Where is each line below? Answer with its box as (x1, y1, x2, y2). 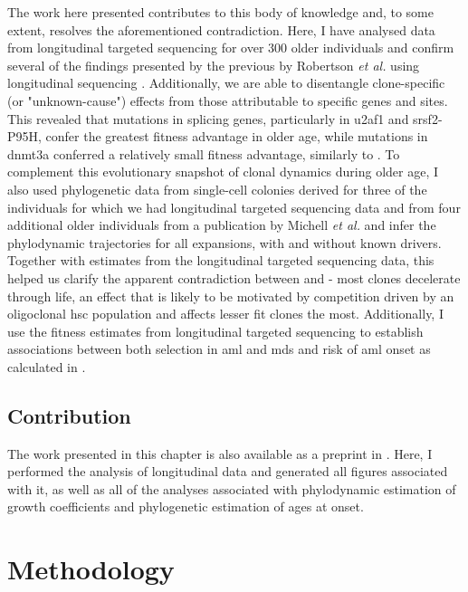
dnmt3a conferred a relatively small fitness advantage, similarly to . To (7, 144, 400, 163)
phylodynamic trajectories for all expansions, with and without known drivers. (7, 233, 442, 252)
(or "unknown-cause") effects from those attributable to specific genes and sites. (7, 91, 448, 110)
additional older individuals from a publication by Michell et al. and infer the (7, 215, 436, 234)
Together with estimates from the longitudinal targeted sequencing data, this (7, 251, 435, 270)
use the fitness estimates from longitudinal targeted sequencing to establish (7, 321, 424, 340)
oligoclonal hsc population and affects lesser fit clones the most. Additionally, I (7, 304, 444, 323)
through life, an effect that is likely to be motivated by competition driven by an (7, 286, 454, 305)
